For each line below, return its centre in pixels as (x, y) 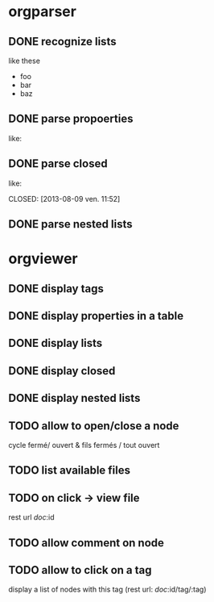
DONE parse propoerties (71, 119)
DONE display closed (62, 371)
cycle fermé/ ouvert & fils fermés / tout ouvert (84, 445)
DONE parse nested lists (70, 224)
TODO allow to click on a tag (80, 570)
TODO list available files (70, 470)
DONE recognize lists (62, 42)
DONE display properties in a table (96, 316)
